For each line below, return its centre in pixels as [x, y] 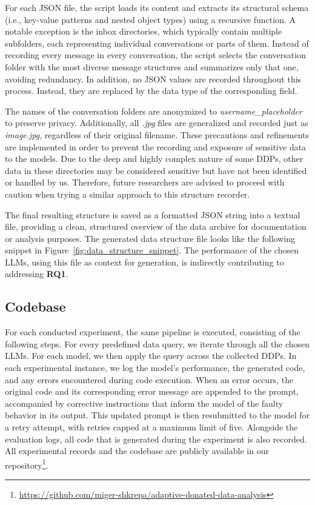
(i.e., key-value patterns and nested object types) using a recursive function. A [151, 19]
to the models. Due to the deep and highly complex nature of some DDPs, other [154, 159]
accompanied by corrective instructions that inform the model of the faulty [144, 403]
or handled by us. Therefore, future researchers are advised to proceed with [145, 182]
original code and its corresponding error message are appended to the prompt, [152, 391]
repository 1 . [27, 464]
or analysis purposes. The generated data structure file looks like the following [150, 238]
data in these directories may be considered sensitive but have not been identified [156, 170]
